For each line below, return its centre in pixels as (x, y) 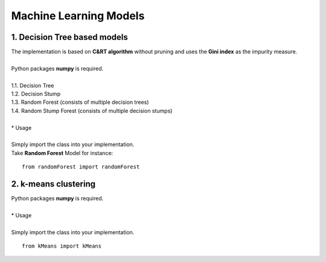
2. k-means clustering (53, 184)
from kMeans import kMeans (62, 246)
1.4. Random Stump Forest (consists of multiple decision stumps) (92, 110)
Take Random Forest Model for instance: (62, 153)
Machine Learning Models (78, 16)
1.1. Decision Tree (33, 85)
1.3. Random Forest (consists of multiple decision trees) (80, 102)
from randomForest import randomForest (81, 167)
